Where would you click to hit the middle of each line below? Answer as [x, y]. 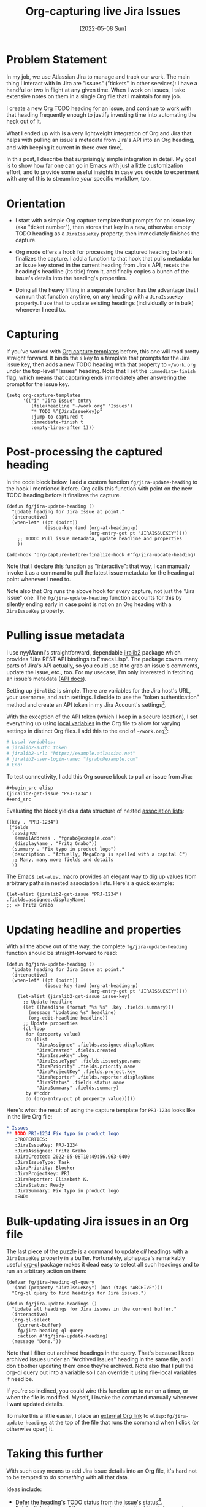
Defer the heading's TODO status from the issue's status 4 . [89, 1501]
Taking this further [55, 1453]
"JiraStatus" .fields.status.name [80, 1083]
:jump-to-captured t [57, 417]
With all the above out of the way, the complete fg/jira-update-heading [97, 946]
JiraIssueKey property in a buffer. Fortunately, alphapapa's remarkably [96, 1257]
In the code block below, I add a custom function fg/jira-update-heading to [102, 482]
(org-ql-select [31, 1320]
